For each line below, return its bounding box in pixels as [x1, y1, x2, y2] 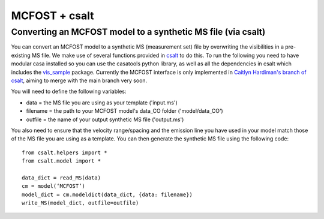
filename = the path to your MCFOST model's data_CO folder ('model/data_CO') [26, 107, 223, 115]
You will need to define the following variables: [11, 88, 127, 95]
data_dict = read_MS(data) [22, 174, 101, 181]
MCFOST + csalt [11, 9, 94, 22]
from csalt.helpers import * [22, 149, 107, 156]
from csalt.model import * [22, 158, 101, 164]
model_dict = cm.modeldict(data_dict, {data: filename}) [22, 191, 193, 198]
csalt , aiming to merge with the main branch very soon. [11, 77, 148, 84]
